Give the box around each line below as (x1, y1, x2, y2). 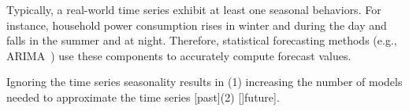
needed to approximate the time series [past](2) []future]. (6, 88, 280, 105)
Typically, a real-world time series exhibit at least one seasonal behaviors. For (6, 2, 381, 17)
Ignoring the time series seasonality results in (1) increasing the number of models (6, 73, 403, 90)
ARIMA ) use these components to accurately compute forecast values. (6, 47, 351, 63)
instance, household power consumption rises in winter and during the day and (6, 16, 387, 33)
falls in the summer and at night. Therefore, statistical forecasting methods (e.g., (6, 32, 397, 48)
